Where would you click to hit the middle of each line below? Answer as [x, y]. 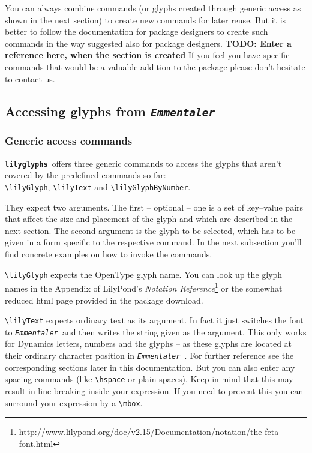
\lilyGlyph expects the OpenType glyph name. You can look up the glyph [144, 274]
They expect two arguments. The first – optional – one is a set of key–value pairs [154, 207]
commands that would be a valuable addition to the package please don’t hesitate [155, 66]
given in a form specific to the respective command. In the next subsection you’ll [153, 242]
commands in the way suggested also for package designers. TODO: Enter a [148, 43]
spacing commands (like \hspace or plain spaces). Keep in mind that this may [149, 379]
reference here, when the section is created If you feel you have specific [147, 55]
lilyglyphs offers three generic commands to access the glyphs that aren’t [143, 163]
